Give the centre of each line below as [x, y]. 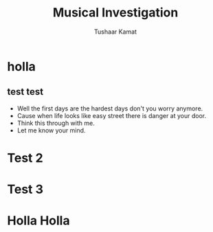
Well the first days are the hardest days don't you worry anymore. [110, 108]
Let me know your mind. [51, 130]
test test [25, 92]
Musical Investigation [115, 13]
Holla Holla [38, 221]
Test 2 [25, 158]
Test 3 [25, 189]
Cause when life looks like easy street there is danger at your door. [112, 115]
